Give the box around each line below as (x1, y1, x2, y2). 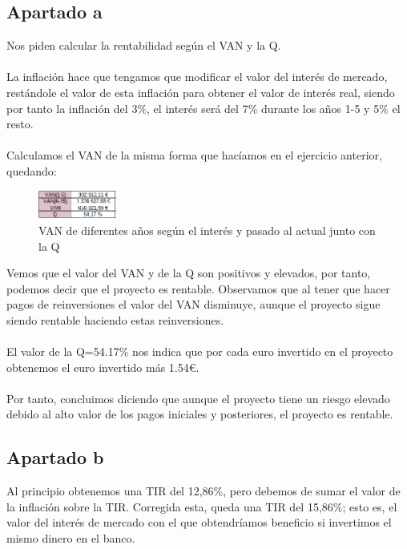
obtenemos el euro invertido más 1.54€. (6, 358, 199, 375)
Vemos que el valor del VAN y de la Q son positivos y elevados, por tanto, (6, 264, 371, 281)
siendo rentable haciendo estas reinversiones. (6, 311, 224, 328)
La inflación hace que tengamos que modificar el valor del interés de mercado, (6, 68, 388, 85)
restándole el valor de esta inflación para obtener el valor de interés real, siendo (6, 83, 395, 100)
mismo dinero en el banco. (6, 530, 135, 547)
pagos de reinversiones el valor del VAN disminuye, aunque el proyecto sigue (6, 296, 381, 313)
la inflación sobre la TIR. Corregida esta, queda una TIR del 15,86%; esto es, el (6, 498, 397, 515)
